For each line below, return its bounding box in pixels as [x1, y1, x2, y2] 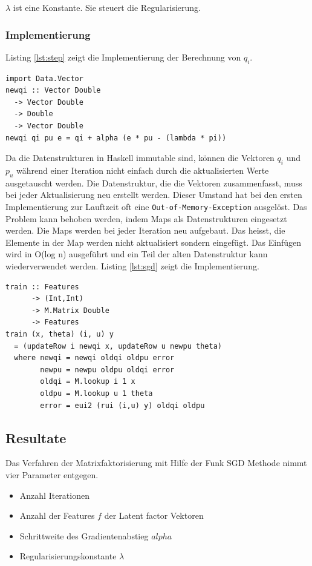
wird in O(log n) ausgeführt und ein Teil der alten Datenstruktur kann [5, 248, 268, 260]
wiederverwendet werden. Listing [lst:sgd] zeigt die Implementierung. [5, 259, 259, 272]
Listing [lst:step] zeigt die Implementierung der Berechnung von [5, 50, 241, 63]
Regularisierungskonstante [19, 550, 117, 562]
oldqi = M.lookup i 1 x [40, 377, 135, 386]
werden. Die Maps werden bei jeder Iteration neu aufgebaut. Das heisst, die [5, 224, 285, 237]
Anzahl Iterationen [19, 489, 89, 501]
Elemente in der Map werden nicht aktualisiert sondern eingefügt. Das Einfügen [5, 235, 302, 248]
